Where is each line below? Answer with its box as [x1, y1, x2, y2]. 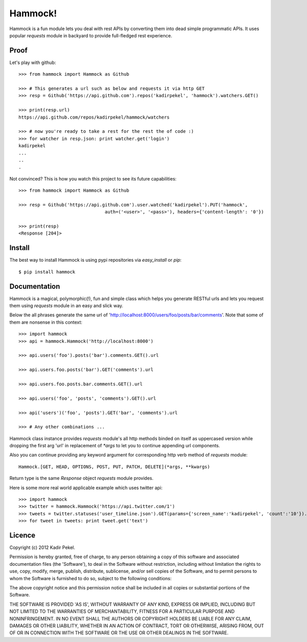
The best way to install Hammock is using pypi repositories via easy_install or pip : [9, 257, 182, 263]
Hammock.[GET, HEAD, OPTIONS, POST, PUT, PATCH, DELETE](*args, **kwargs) [18, 464, 210, 470]
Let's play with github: [9, 59, 56, 65]
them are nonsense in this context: [9, 319, 83, 325]
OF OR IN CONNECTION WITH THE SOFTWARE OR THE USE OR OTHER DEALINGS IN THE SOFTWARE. [9, 630, 229, 636]
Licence [9, 531, 36, 539]
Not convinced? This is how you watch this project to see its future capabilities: [9, 175, 177, 181]
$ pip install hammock [18, 269, 76, 274]
